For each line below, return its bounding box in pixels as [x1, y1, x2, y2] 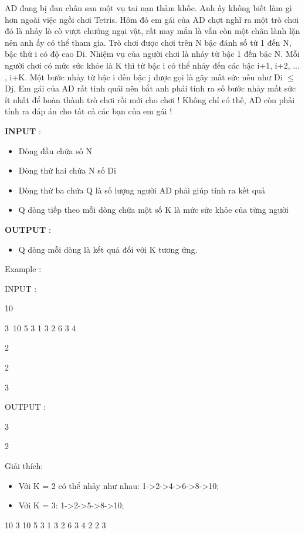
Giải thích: [5, 460, 43, 472]
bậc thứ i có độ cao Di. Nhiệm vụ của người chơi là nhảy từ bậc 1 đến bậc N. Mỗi [5, 47, 300, 60]
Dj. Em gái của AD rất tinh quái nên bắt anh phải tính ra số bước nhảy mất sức [5, 82, 296, 94]
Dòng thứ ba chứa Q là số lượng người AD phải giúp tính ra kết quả [18, 184, 265, 196]
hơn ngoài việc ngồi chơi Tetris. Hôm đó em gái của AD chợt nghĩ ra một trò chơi [5, 13, 299, 25]
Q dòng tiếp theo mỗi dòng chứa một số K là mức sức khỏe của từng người [18, 203, 289, 216]
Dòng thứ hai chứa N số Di [18, 164, 116, 176]
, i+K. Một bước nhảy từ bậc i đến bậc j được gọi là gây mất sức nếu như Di [5, 70, 283, 83]
